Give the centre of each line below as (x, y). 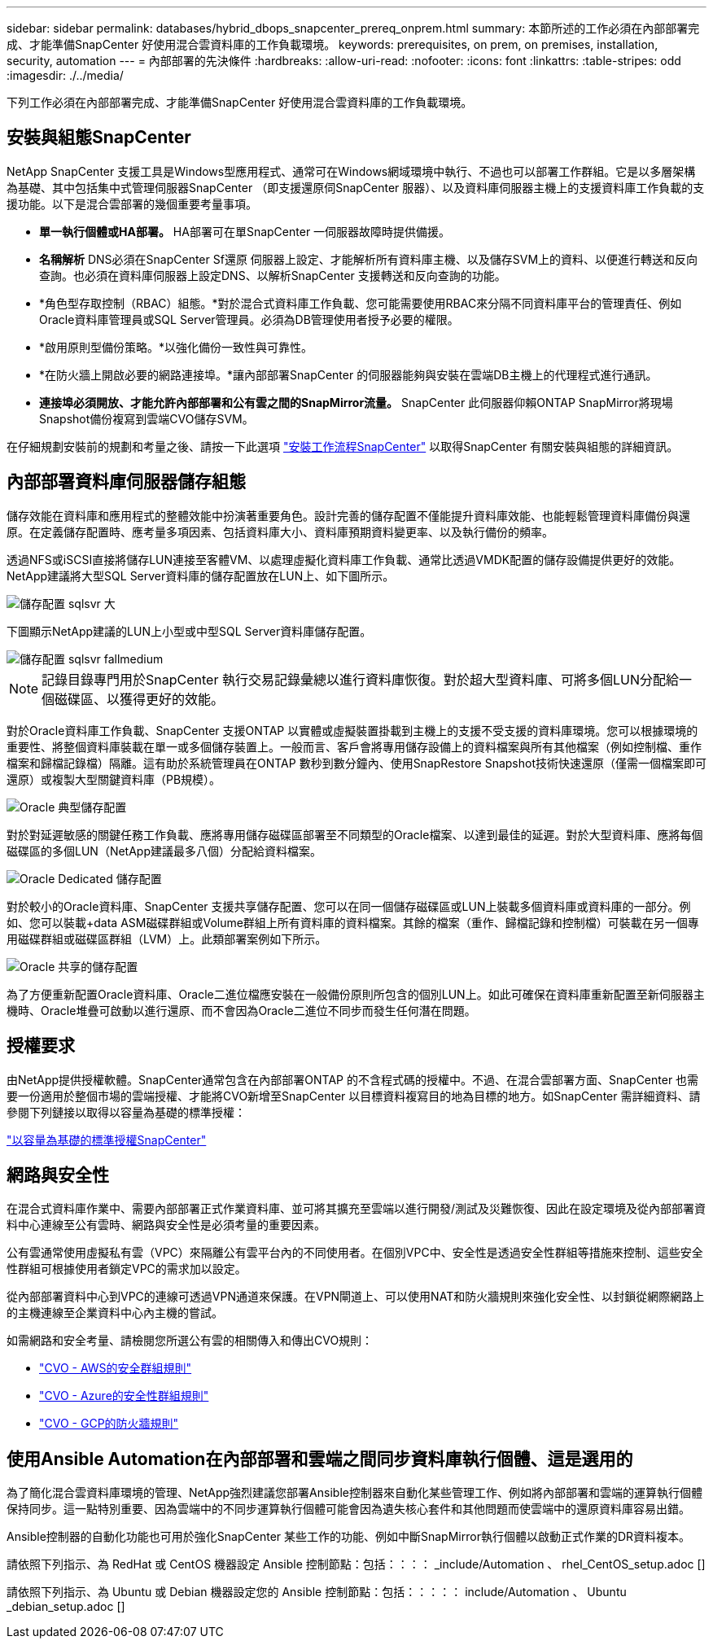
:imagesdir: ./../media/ (65, 75)
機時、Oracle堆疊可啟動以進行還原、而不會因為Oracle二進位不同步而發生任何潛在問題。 (241, 1010)
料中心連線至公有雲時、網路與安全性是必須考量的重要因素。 (166, 1225)
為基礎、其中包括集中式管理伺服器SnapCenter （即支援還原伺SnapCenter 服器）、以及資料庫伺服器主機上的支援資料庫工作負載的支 (356, 187)
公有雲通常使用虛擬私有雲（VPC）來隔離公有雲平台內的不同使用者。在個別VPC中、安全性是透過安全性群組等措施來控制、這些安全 (355, 1253)
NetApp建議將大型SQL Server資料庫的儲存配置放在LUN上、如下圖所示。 (201, 575)
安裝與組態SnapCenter (99, 138)
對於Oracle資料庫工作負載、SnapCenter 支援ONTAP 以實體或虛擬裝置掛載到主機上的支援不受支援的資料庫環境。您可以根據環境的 (352, 730)
